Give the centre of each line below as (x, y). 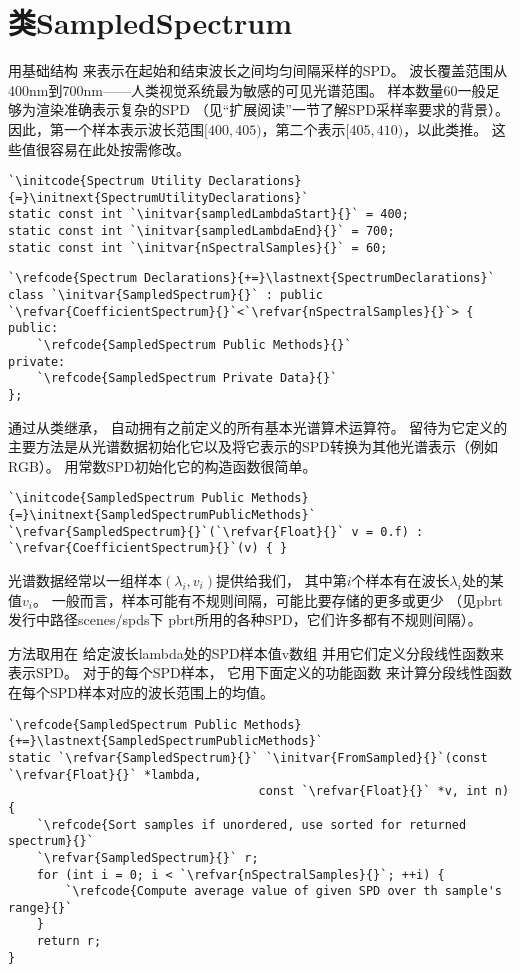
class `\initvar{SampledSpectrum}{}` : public (165, 295)
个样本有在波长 (400, 580)
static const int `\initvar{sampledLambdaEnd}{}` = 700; (201, 231)
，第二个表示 (303, 128)
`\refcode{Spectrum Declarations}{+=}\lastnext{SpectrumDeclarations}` (251, 278)
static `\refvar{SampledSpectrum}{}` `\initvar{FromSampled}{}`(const (248, 757)
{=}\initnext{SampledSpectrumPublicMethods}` (162, 515)
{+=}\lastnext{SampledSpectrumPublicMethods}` (165, 741)
